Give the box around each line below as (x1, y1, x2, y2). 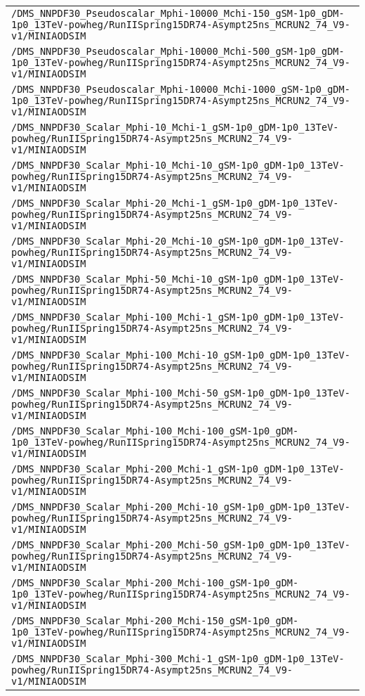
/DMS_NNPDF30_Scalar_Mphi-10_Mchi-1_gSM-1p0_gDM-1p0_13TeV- (11, 122, 339, 133)
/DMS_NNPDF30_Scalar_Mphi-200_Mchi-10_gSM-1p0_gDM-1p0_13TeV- (11, 501, 350, 513)
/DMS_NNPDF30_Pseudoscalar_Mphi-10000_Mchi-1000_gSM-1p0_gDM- (11, 84, 350, 95)
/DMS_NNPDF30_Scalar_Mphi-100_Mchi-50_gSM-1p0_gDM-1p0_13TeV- (11, 387, 350, 399)
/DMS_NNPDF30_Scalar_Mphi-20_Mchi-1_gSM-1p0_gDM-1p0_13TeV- (11, 198, 339, 209)
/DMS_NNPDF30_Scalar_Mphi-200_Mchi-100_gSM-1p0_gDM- (11, 577, 299, 588)
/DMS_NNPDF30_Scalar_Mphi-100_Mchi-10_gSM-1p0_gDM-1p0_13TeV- (11, 349, 350, 361)
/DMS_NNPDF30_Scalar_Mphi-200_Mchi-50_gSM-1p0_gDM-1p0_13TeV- (11, 539, 350, 550)
